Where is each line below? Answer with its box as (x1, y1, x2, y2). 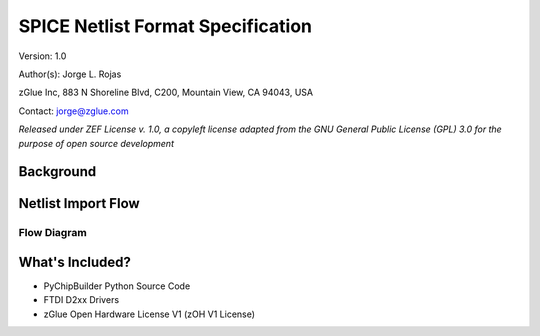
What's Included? (18, 253, 132, 270)
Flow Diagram (18, 226, 87, 240)
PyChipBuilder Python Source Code (43, 280, 191, 292)
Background (18, 163, 97, 180)
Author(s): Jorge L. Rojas (18, 68, 122, 80)
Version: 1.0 (18, 50, 67, 62)
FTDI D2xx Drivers (43, 294, 120, 306)
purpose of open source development (18, 137, 175, 149)
